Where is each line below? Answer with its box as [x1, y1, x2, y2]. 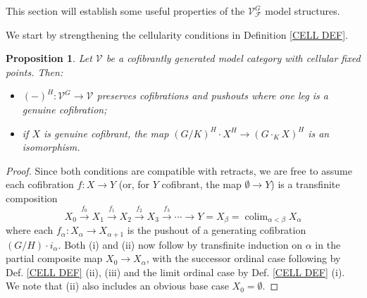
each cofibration [6, 177, 74, 192]
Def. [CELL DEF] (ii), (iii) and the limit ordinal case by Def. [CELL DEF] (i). [6, 264, 345, 279]
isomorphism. [22, 139, 80, 154]
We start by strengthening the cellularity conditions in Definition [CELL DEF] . [6, 27, 348, 42]
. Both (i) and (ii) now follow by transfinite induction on [58, 237, 303, 252]
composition [6, 190, 58, 205]
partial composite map [6, 251, 103, 266]
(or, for [118, 177, 150, 192]
